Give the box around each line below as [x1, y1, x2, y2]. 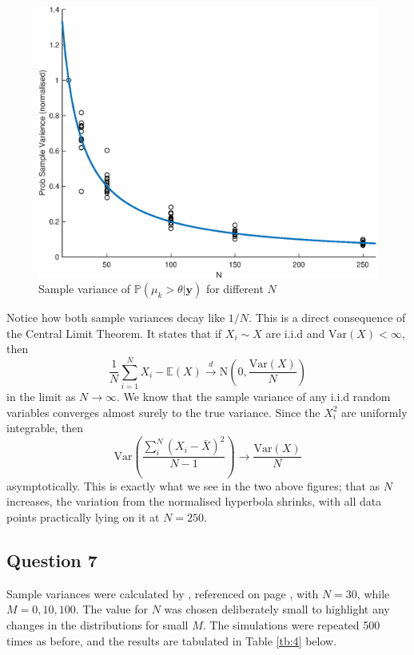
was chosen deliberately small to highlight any [164, 601, 390, 617]
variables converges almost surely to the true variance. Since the [6, 403, 320, 420]
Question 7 [6, 547, 98, 572]
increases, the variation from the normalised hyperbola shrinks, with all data [6, 493, 382, 510]
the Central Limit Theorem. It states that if [6, 324, 222, 341]
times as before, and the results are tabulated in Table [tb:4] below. [6, 632, 337, 649]
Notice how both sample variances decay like [6, 309, 225, 326]
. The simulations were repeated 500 [202, 616, 380, 633]
